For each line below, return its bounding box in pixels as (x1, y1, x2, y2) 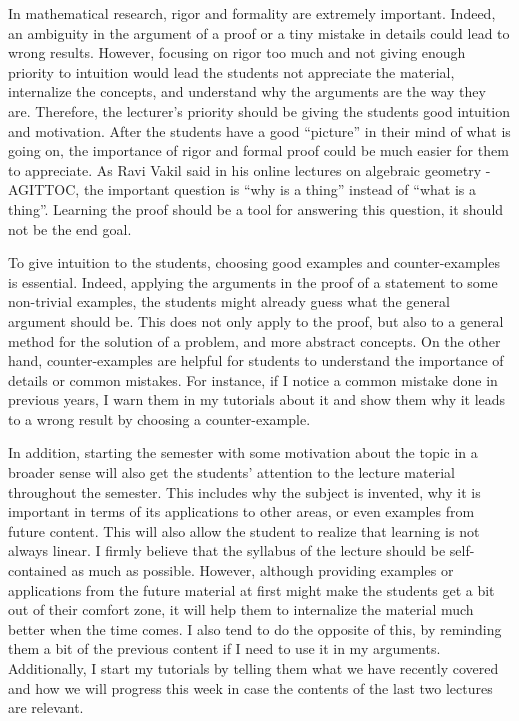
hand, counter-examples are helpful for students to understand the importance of (8, 350, 504, 371)
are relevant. (8, 697, 84, 718)
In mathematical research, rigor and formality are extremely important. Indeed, (8, 3, 496, 23)
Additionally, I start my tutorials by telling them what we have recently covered (8, 658, 499, 678)
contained (8, 560, 67, 581)
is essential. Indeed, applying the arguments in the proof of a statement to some (8, 271, 498, 292)
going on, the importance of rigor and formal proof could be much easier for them (8, 140, 509, 161)
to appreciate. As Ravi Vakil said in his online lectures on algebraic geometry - (8, 159, 491, 180)
